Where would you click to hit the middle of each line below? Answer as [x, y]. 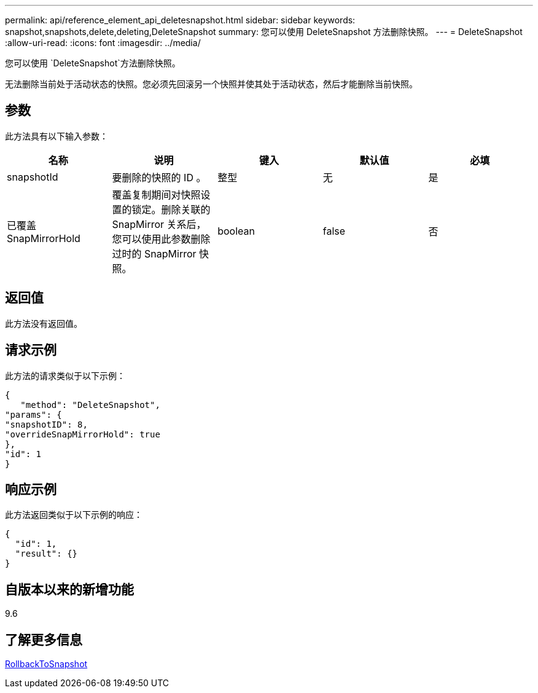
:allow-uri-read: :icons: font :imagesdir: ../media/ [103, 43]
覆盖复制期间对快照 [156, 194]
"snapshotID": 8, [46, 424]
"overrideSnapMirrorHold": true [83, 434]
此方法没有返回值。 [44, 323]
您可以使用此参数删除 [161, 239]
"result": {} [46, 554]
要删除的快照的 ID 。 [159, 177]
